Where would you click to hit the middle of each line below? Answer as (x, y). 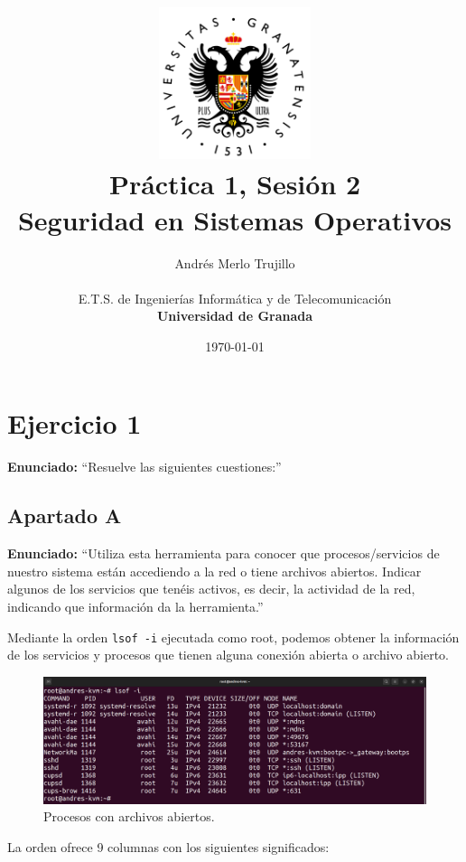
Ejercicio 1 (75, 423)
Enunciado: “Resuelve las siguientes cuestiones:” (144, 467)
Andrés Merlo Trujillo (235, 262)
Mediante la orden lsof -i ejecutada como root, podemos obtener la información (233, 637)
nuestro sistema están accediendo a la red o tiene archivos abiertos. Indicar (214, 571)
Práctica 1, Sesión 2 (235, 184)
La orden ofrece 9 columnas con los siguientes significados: (168, 846)
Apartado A (65, 515)
